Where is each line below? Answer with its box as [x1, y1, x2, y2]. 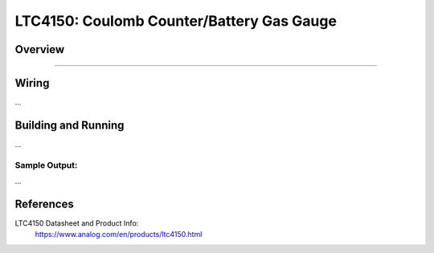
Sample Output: [14, 159, 78, 170]
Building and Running [14, 118, 125, 132]
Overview [14, 43, 65, 56]
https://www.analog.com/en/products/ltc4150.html [35, 230, 203, 239]
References [14, 197, 74, 210]
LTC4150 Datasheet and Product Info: [14, 218, 139, 228]
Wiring [14, 76, 50, 90]
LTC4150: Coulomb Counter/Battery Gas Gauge [14, 12, 338, 30]
